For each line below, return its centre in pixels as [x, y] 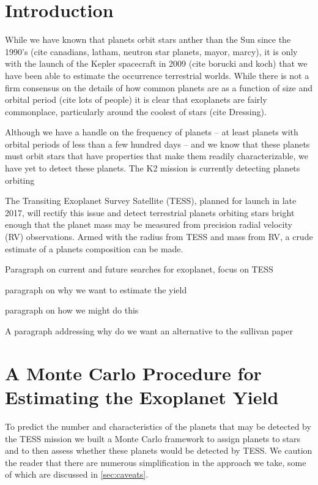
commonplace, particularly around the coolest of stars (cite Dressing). [136, 111]
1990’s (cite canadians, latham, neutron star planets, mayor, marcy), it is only [151, 51]
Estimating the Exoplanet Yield [142, 397]
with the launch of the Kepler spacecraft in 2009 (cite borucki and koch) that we [156, 63]
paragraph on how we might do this [72, 310]
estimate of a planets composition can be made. [94, 248]
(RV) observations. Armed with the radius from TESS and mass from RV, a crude [159, 237]
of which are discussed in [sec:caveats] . [77, 474]
